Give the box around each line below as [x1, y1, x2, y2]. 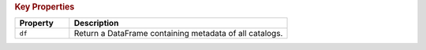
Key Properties [14, 2, 75, 12]
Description [73, 18, 119, 29]
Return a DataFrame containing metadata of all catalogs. [73, 28, 283, 39]
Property [19, 18, 54, 29]
